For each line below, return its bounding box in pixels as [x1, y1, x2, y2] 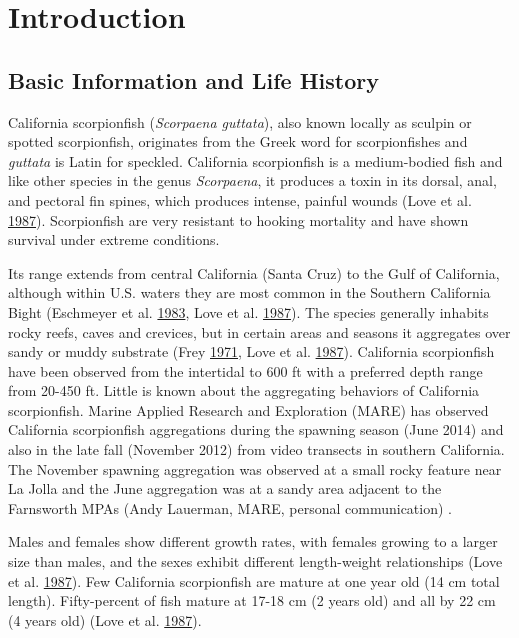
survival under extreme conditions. [8, 229, 220, 250]
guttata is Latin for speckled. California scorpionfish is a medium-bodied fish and [8, 150, 503, 171]
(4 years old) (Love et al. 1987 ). [8, 609, 202, 630]
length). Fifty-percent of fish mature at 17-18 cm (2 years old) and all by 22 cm [8, 590, 496, 611]
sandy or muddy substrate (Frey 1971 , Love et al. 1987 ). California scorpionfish [8, 341, 495, 362]
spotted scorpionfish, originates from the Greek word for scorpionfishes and [8, 131, 468, 152]
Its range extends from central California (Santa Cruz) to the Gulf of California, [8, 262, 500, 283]
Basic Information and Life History [8, 64, 380, 95]
